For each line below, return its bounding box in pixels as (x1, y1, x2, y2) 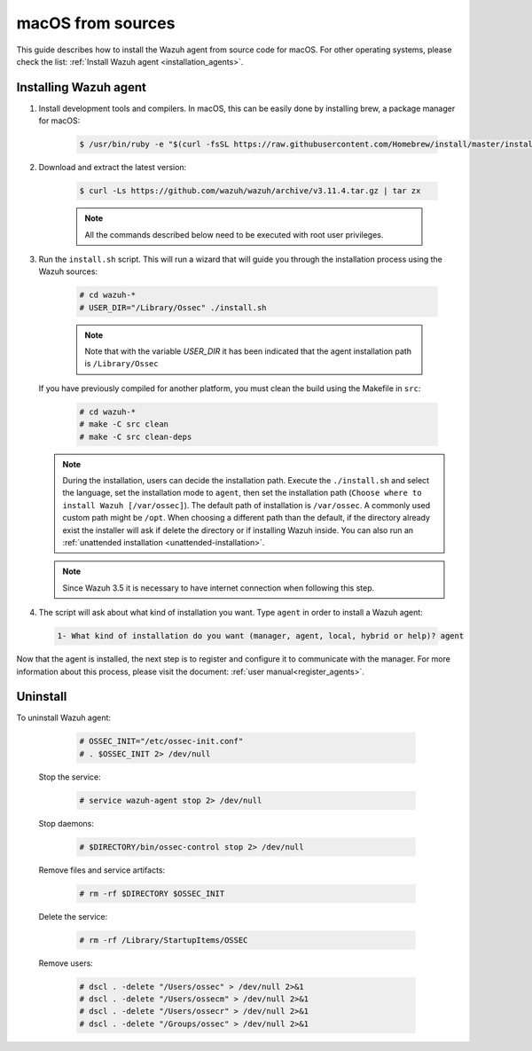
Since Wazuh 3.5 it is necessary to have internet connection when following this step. (62, 582, 375, 593)
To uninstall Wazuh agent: (16, 712, 111, 723)
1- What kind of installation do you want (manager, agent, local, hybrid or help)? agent (57, 631, 465, 641)
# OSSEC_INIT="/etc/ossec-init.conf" (79, 736, 244, 747)
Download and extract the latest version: (38, 162, 187, 173)
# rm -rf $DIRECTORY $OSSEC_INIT (79, 888, 225, 898)
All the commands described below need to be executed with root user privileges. (84, 229, 384, 239)
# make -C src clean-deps (79, 431, 192, 442)
